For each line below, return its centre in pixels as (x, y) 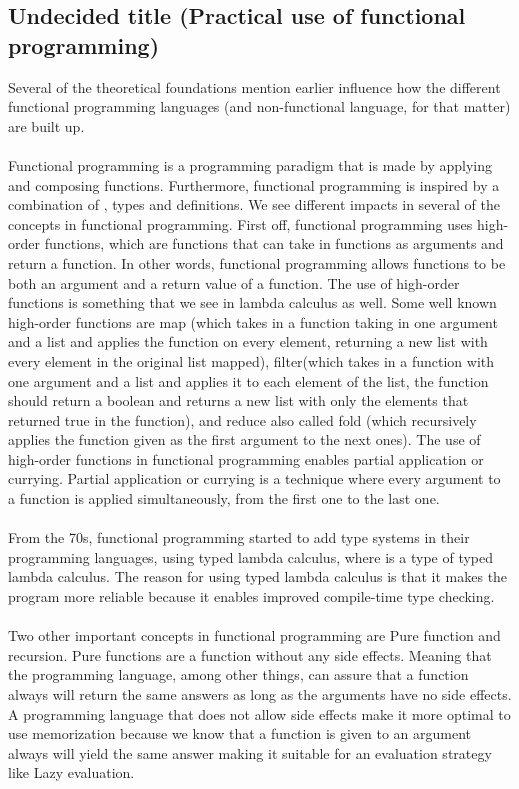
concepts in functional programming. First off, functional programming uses (240, 223)
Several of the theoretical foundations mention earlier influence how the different (254, 86)
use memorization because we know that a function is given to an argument (240, 733)
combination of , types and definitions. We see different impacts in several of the (254, 204)
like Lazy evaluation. (71, 772)
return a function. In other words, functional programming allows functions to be (257, 262)
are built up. (46, 125)
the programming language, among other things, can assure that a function (238, 674)
